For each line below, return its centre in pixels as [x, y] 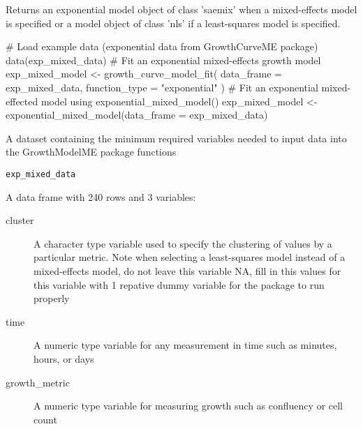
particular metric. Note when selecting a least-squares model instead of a [190, 257]
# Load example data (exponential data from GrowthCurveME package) [162, 46]
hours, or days [64, 358]
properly [52, 298]
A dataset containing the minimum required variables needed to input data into [176, 138]
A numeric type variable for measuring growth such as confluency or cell [188, 406]
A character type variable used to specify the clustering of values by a [183, 243]
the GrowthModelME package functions [91, 152]
